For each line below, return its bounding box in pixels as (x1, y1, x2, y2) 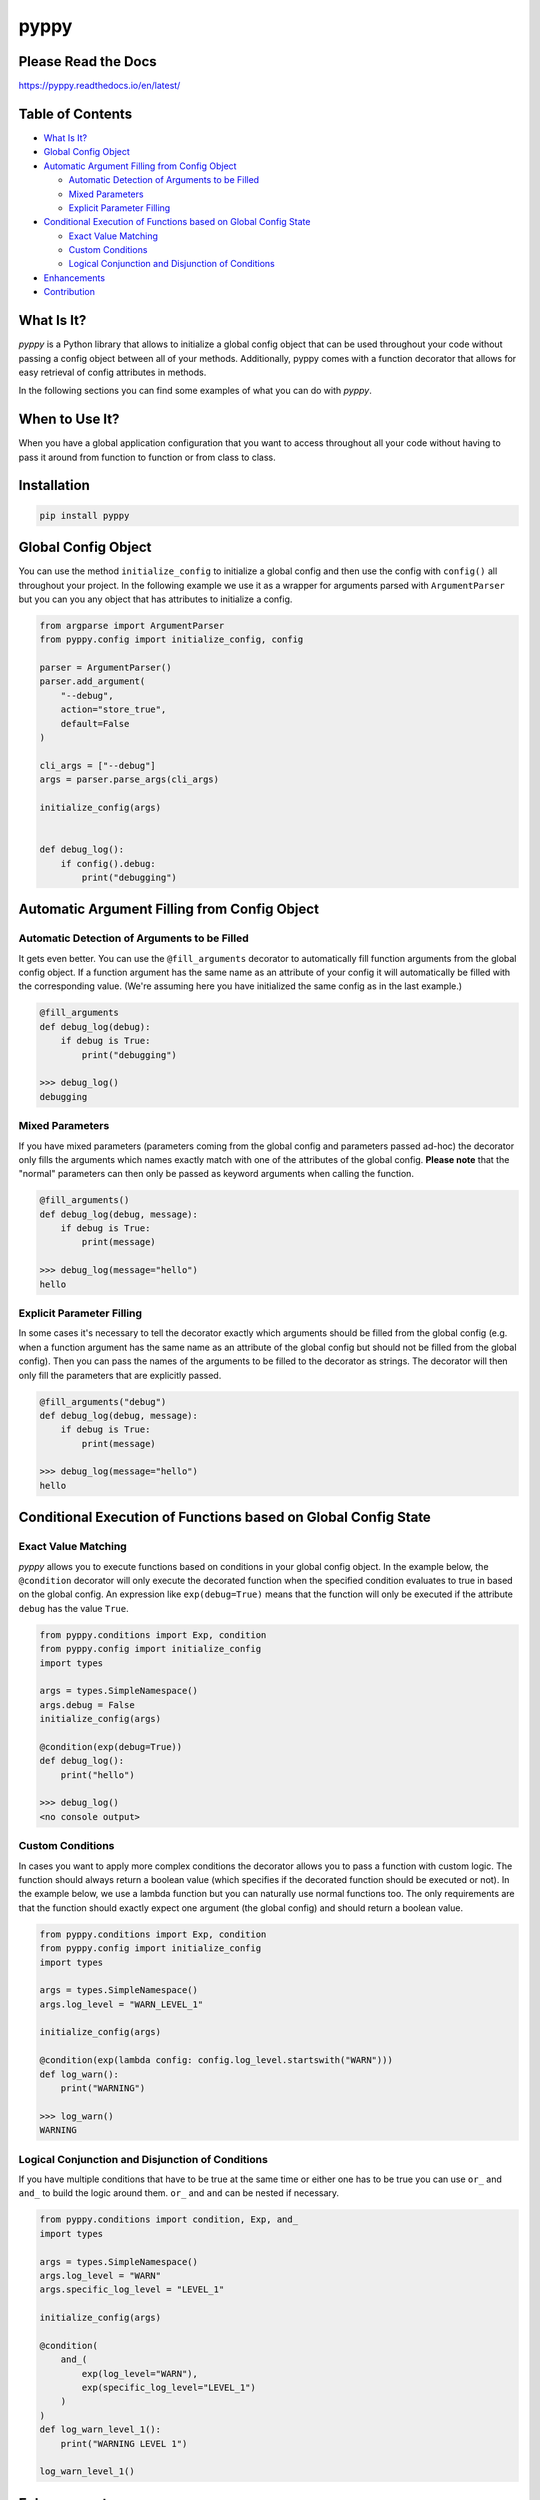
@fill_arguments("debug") (39, 1396, 167, 1407)
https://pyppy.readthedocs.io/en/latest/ (18, 80, 181, 92)
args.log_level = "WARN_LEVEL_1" (39, 1998, 204, 2010)
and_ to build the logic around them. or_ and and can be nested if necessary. (18, 2187, 340, 2199)
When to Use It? (18, 411, 120, 428)
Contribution (43, 286, 95, 298)
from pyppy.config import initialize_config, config (39, 634, 304, 645)
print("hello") (60, 1769, 135, 1780)
